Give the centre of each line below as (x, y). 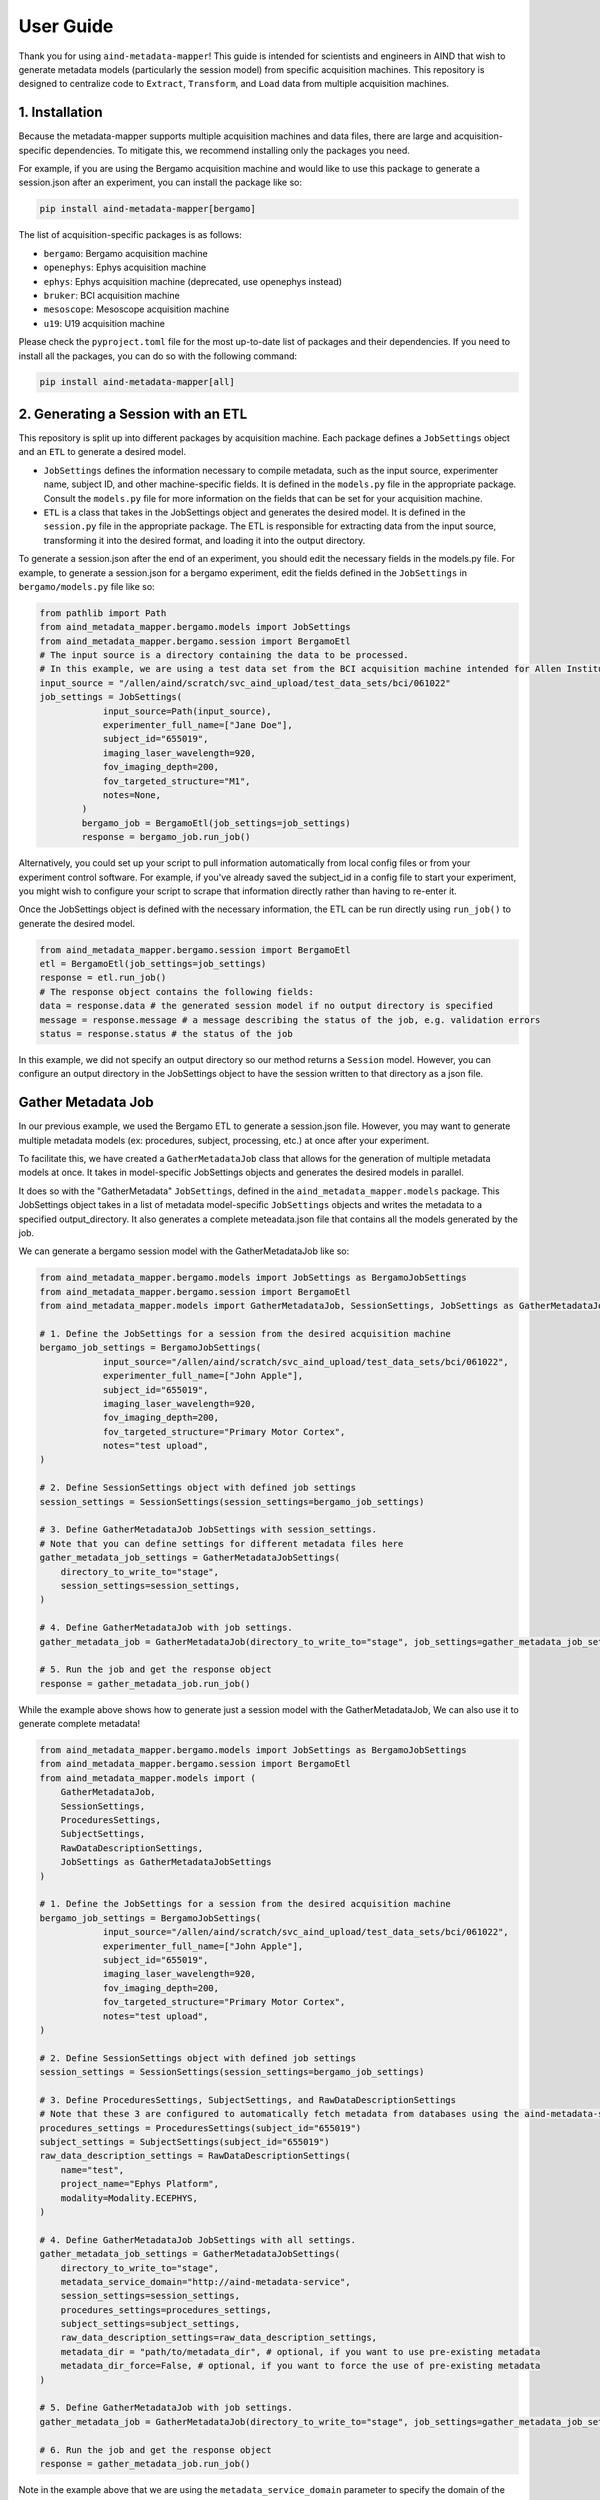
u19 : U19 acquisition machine (104, 323)
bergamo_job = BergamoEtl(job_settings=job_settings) (216, 823)
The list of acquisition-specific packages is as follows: (130, 235)
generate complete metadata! (79, 1724)
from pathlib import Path (103, 613)
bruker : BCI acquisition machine (111, 295)
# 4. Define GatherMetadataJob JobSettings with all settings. (198, 2239)
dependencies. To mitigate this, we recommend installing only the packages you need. (231, 150)
